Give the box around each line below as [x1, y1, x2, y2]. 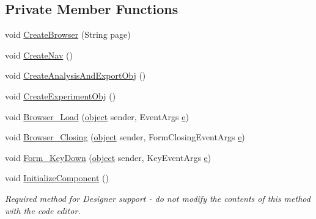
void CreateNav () [5, 48, 73, 61]
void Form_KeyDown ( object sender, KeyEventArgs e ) [5, 151, 211, 163]
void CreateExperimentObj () [5, 89, 116, 102]
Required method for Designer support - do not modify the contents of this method [5, 192, 310, 204]
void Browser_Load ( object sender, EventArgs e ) [5, 110, 189, 123]
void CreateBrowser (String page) [5, 28, 131, 41]
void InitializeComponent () [5, 171, 109, 184]
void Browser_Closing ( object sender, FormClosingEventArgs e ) [5, 131, 245, 143]
